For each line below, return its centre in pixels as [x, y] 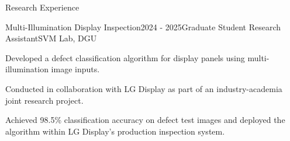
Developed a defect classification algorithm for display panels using [125, 57]
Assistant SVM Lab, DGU [51, 38]
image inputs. [75, 69]
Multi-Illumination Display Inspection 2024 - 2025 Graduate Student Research [143, 27]
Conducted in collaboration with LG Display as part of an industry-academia [144, 88]
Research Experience [42, 7]
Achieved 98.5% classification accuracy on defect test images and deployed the [145, 120]
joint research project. [44, 100]
